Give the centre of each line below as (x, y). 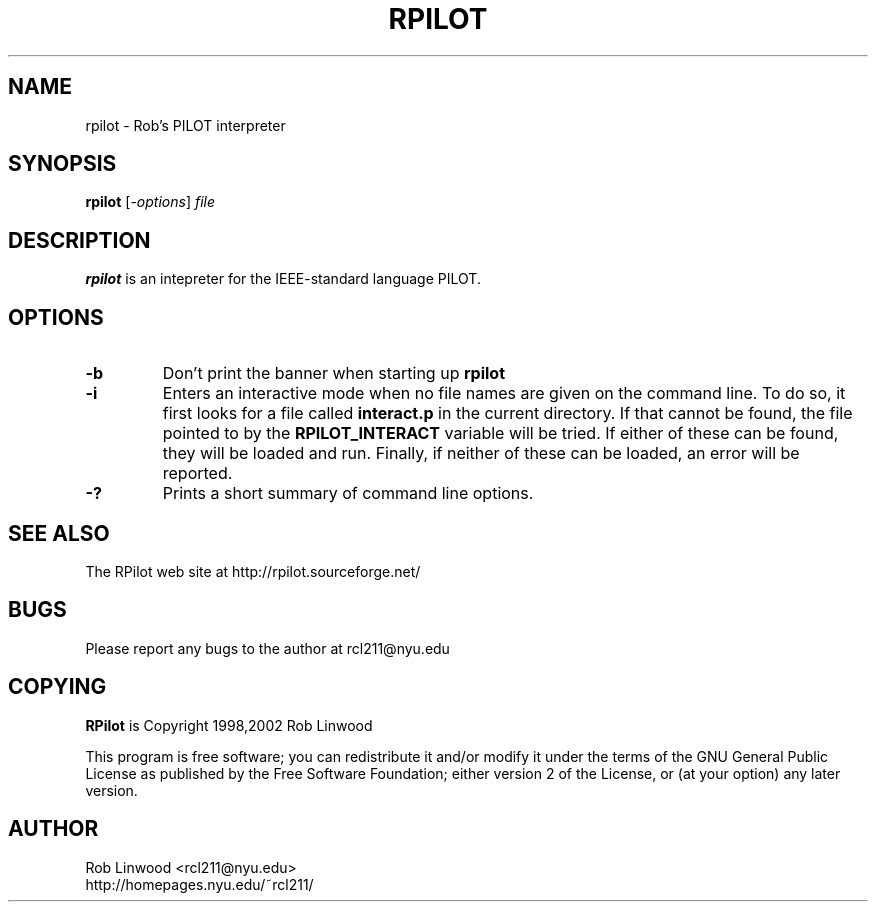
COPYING (57, 687)
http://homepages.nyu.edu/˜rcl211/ (199, 884)
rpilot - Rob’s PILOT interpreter (185, 125)
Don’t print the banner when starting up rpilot (333, 373)
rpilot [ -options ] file (150, 202)
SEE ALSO (59, 533)
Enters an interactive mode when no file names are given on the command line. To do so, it (504, 393)
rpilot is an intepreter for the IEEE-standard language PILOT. (283, 279)
